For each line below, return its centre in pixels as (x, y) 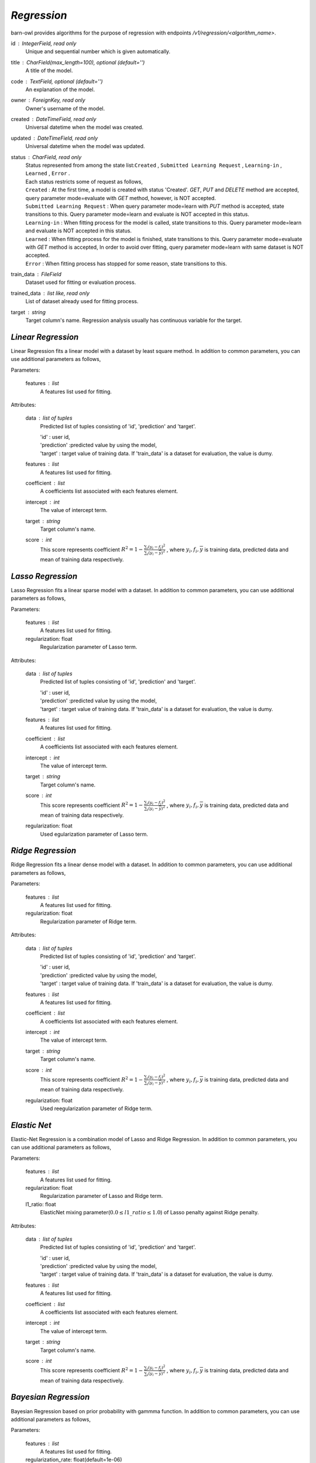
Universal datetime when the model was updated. (85, 146)
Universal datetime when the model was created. (84, 127)
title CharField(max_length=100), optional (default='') (78, 62)
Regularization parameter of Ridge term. (88, 921)
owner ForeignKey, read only (48, 100)
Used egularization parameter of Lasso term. (94, 834)
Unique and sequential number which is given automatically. (98, 51)
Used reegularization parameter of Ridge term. (96, 1108)
